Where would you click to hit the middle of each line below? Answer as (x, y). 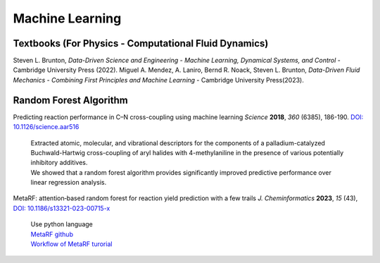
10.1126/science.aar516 (46, 127)
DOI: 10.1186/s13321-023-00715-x (62, 208)
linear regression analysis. (69, 183)
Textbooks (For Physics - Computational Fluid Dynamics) (141, 43)
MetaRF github (52, 234)
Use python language (62, 224)
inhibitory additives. (59, 163)
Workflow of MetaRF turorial (71, 244)
